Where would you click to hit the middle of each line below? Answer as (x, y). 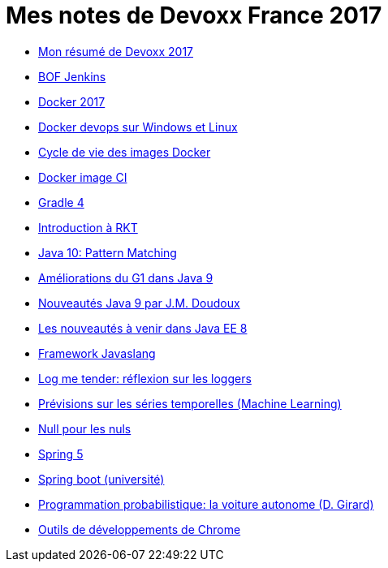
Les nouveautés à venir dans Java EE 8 (143, 328)
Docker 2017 (72, 101)
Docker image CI (83, 177)
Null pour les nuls (85, 428)
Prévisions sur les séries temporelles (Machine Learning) (190, 403)
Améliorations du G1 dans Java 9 (126, 278)
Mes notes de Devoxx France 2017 (194, 15)
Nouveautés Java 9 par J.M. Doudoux (139, 303)
